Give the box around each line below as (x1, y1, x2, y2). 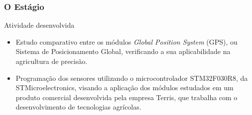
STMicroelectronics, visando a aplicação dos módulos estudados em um (15, 82, 234, 93)
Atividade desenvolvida (4, 20, 75, 30)
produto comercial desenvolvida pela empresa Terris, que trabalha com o (15, 92, 238, 102)
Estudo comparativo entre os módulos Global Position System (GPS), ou (15, 36, 238, 47)
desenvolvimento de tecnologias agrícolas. (15, 102, 141, 112)
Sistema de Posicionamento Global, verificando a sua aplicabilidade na (15, 46, 231, 57)
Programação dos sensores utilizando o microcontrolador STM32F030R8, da (15, 72, 248, 83)
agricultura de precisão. (15, 56, 88, 66)
